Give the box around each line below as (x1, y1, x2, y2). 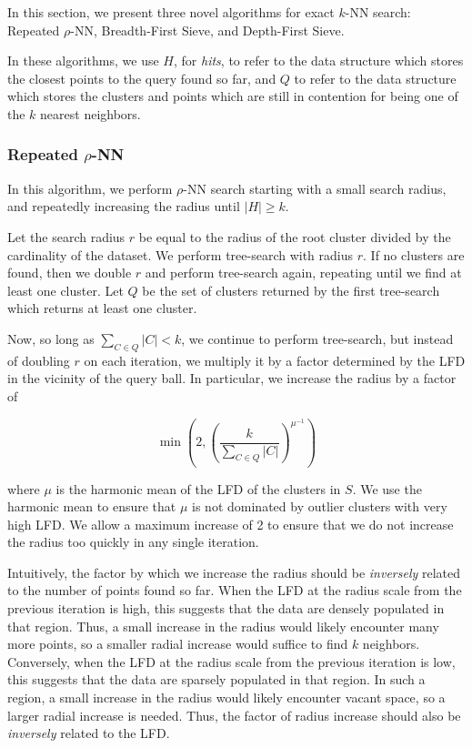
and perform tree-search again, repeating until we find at (145, 263, 462, 282)
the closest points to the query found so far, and (7, 68, 276, 87)
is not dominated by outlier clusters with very (192, 497, 447, 516)
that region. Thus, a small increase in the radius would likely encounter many (7, 616, 439, 635)
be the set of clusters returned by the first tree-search (142, 280, 440, 299)
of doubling (7, 350, 70, 369)
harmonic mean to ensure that (7, 497, 176, 516)
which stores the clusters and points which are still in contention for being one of (7, 86, 458, 106)
